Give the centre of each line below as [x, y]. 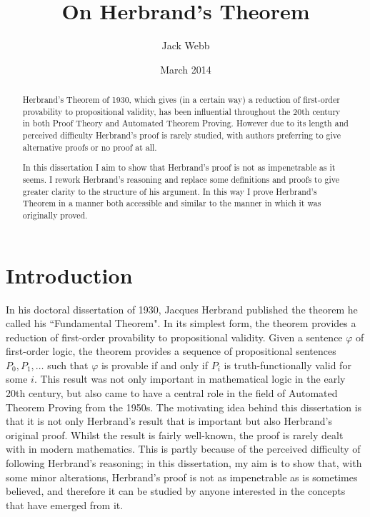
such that [68, 365]
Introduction [69, 275]
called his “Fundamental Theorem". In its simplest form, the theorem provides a [181, 323]
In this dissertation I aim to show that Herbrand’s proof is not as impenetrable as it [179, 167]
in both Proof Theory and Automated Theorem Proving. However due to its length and [185, 123]
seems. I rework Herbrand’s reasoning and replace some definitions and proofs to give [181, 179]
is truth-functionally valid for [287, 365]
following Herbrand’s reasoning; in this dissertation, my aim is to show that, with [184, 463]
